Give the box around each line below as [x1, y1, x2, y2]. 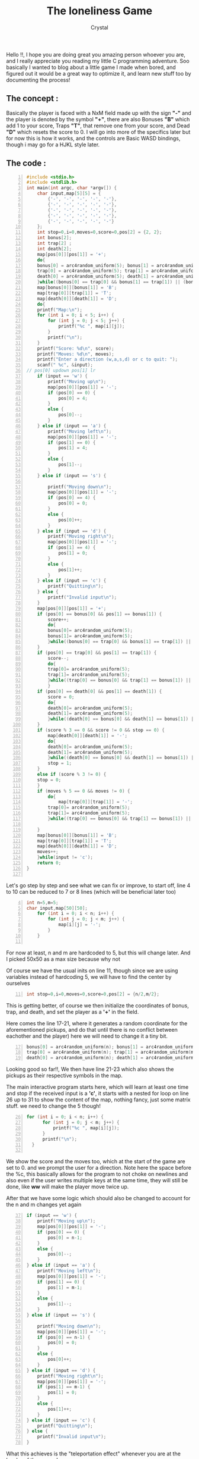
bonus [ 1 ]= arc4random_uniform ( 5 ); [47, 633, 133, 639]
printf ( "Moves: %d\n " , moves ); [37, 351, 114, 357]
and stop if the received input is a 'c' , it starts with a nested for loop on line [6, 1090, 189, 1097]
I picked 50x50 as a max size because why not [6, 955, 120, 962]
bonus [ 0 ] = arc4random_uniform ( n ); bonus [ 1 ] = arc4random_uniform [26, 1044, 194, 1050]
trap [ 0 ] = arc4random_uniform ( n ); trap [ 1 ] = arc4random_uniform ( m [26, 1049, 194, 1056]
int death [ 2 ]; [37, 246, 72, 252]
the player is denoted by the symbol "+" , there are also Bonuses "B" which [6, 115, 190, 123]
